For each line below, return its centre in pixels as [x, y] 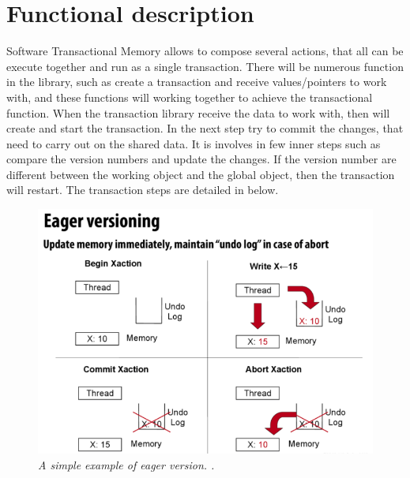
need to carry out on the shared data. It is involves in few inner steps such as [194, 143]
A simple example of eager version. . [126, 464]
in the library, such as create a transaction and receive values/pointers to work [197, 82]
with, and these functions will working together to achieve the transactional [190, 97]
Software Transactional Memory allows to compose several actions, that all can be [205, 51]
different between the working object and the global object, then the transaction [201, 174]
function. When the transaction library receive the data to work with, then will [198, 112]
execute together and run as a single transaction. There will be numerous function [205, 66]
